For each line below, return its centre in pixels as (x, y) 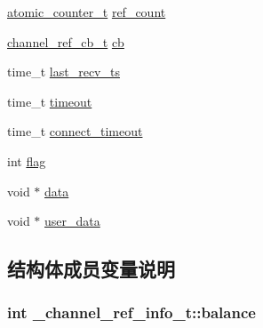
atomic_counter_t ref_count (87, 12)
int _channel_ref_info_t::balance (131, 312)
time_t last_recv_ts (64, 72)
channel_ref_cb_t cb (66, 41)
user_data (72, 221)
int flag (27, 160)
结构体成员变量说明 (91, 269)
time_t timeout (50, 101)
